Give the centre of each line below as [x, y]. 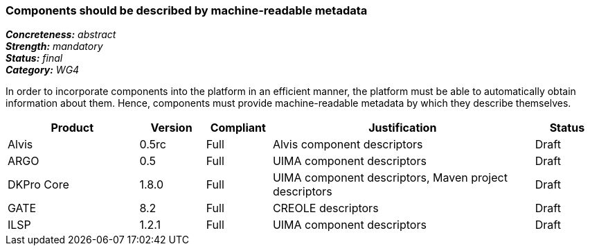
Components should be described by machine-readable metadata [187, 10]
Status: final [34, 58]
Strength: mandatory [54, 46]
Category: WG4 [43, 70]
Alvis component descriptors [348, 145]
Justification [403, 128]
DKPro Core [38, 185]
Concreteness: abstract [61, 35]
